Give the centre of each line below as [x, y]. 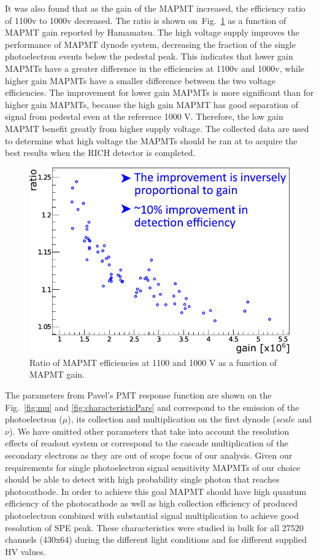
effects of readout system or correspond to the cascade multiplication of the [147, 443]
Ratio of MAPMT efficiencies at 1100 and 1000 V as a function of [153, 362]
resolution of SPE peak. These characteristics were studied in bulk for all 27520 [154, 527]
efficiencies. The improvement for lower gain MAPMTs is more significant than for [159, 92]
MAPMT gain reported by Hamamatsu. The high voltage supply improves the [152, 32]
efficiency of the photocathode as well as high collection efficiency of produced [151, 503]
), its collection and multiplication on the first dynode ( [172, 419]
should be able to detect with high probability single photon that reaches [142, 479]
